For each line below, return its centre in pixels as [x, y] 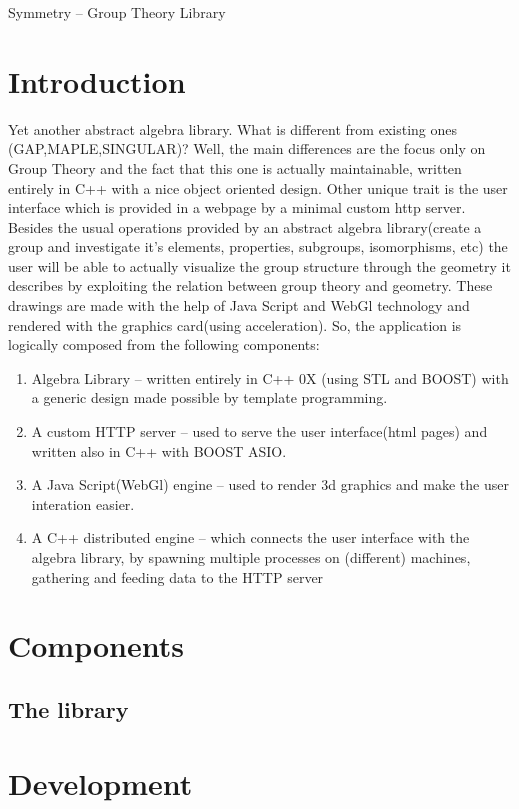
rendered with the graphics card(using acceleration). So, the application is [235, 324]
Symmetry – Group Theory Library [117, 12]
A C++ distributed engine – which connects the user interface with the [250, 537]
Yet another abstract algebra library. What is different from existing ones [232, 128]
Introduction [97, 80]
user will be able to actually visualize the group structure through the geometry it [259, 265]
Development [100, 782]
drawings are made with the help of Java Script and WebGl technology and [239, 305]
